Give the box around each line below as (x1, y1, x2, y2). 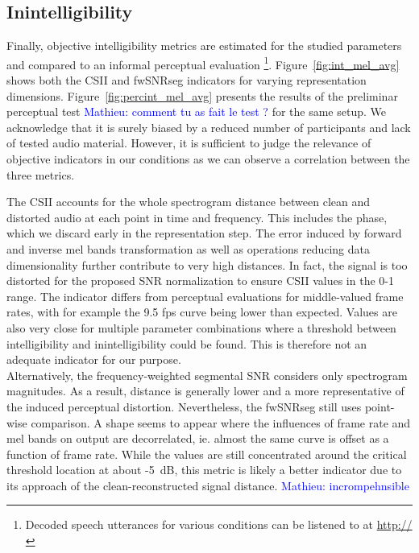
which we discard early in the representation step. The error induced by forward (6, 225, 402, 241)
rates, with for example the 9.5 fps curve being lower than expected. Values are (6, 303, 397, 320)
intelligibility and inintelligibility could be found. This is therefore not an (6, 335, 367, 352)
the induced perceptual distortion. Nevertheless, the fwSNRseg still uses (6, 398, 362, 415)
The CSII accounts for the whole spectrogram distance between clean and (6, 193, 371, 210)
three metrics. (6, 166, 75, 183)
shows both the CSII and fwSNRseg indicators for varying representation (6, 72, 367, 89)
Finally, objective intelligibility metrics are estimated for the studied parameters (6, 37, 402, 54)
